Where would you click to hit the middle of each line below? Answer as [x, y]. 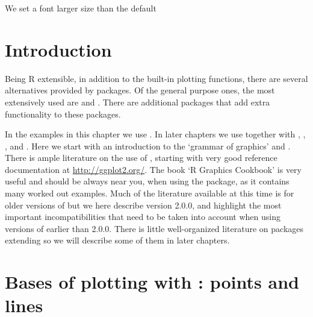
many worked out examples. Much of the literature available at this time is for [150, 193]
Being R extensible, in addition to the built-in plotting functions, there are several [156, 78]
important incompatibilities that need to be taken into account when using [143, 217]
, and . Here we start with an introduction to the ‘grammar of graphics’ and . [148, 146]
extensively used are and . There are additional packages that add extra [138, 102]
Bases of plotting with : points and [152, 282]
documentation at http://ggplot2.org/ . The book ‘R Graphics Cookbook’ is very [153, 169]
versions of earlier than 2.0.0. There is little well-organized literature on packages [154, 228]
